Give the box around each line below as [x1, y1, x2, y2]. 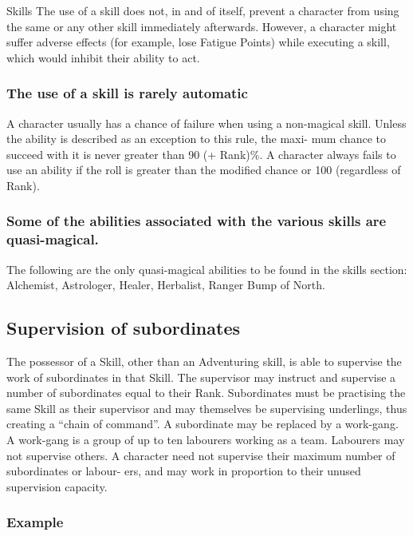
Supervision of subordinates [6, 316, 240, 340]
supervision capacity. [6, 478, 108, 494]
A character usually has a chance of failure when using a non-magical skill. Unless [6, 114, 407, 131]
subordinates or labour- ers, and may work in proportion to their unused [6, 463, 361, 479]
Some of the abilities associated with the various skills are [6, 211, 387, 231]
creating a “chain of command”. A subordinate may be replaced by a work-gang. [6, 415, 399, 432]
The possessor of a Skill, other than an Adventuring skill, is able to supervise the [6, 353, 402, 370]
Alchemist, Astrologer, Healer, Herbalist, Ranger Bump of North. [6, 276, 325, 293]
